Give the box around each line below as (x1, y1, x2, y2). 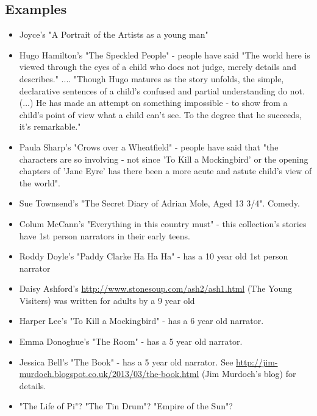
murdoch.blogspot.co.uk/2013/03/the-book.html (19, 367, 199, 380)
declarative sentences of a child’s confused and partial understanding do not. (19, 84, 305, 97)
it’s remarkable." (19, 120, 81, 133)
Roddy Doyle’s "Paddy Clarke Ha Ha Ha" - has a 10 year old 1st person (19, 250, 288, 263)
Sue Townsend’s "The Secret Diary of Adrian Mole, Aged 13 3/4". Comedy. (19, 197, 300, 210)
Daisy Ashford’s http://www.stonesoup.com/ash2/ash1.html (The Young (19, 282, 293, 295)
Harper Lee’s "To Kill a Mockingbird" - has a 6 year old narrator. (19, 314, 264, 327)
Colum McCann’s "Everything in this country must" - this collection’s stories (19, 217, 307, 230)
